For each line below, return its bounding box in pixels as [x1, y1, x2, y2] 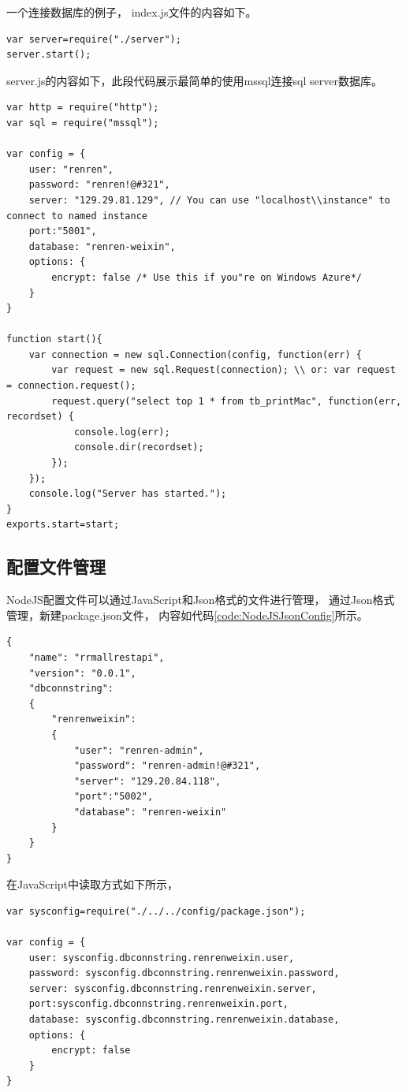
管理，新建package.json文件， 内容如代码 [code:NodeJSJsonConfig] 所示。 [6, 606, 368, 623]
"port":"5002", [73, 791, 154, 803]
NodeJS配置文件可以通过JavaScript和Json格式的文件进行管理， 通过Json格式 [6, 591, 395, 608]
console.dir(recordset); [73, 442, 204, 453]
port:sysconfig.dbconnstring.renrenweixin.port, [28, 998, 289, 1010]
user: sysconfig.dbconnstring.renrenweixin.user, [28, 952, 295, 963]
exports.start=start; [6, 519, 120, 531]
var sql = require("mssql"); [6, 117, 159, 129]
